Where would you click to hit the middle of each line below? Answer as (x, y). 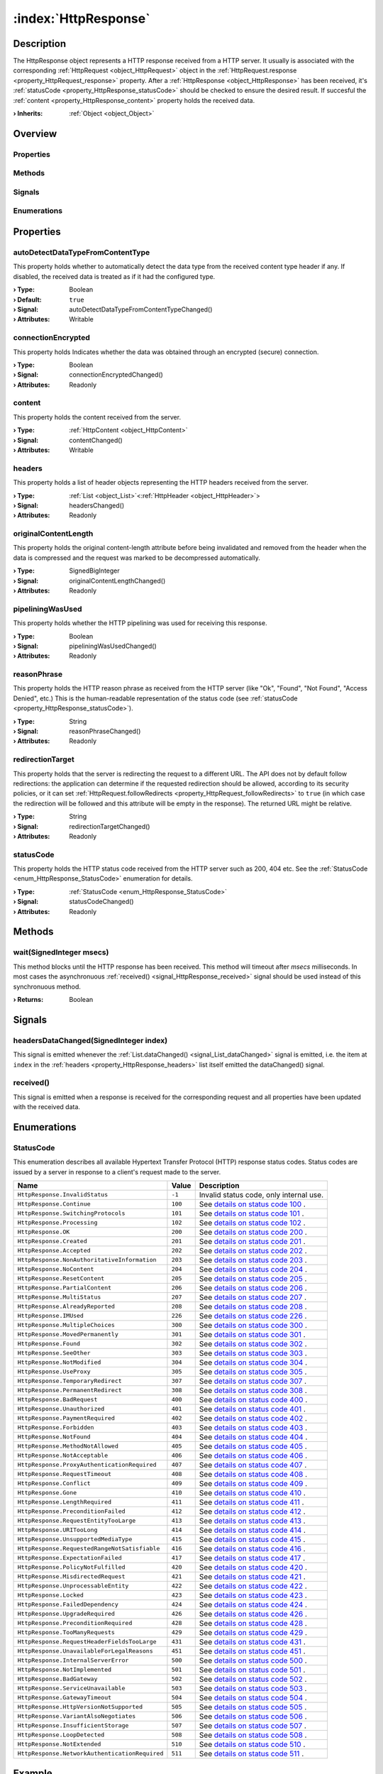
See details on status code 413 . (252, 1521)
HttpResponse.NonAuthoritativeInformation (87, 1260)
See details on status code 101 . (251, 1213)
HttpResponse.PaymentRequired (66, 1418)
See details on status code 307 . (253, 1381)
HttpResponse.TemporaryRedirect (70, 1381)
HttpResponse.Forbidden (56, 1427)
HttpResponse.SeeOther (54, 1353)
